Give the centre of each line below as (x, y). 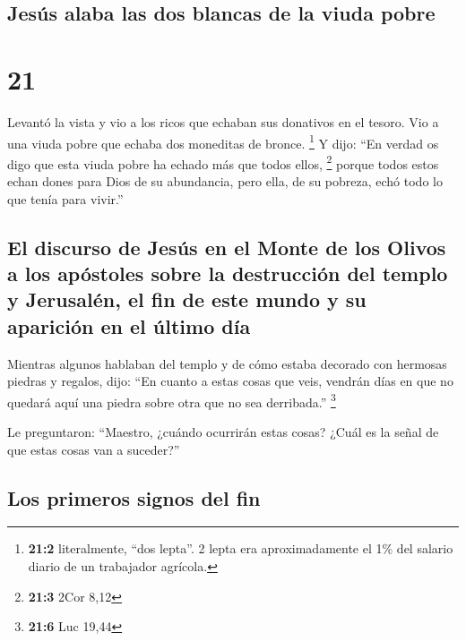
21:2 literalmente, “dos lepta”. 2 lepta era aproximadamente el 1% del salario (241, 548)
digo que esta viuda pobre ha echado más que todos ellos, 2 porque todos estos (223, 162)
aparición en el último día (129, 325)
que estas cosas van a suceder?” (94, 449)
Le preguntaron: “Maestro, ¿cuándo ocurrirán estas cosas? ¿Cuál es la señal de (223, 432)
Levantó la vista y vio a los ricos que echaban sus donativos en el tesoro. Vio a (223, 121)
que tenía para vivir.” (65, 198)
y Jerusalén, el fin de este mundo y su (187, 299)
